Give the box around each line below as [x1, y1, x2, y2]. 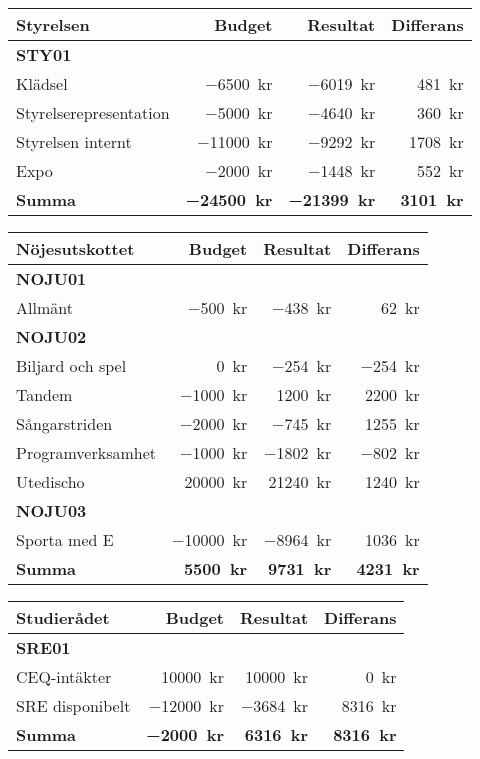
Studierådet [16, 606, 110, 629]
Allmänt [16, 296, 73, 319]
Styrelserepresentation [16, 101, 170, 124]
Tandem [16, 383, 73, 406]
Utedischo [16, 470, 85, 493]
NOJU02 [16, 325, 87, 348]
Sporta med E [16, 528, 114, 551]
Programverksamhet [16, 441, 157, 464]
